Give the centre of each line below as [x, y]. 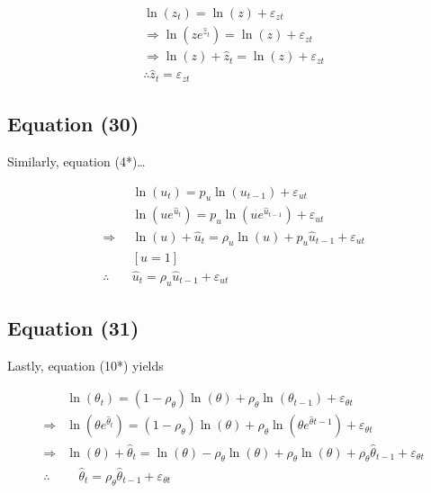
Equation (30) [73, 124]
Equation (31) [73, 327]
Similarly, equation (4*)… [76, 161]
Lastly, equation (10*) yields [85, 365]
